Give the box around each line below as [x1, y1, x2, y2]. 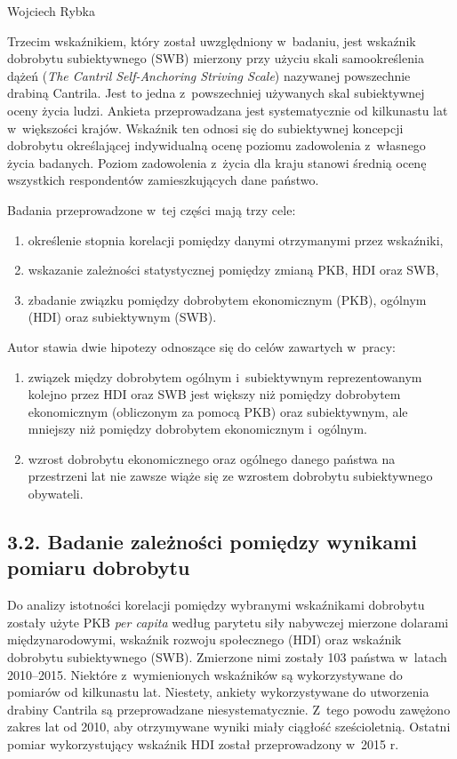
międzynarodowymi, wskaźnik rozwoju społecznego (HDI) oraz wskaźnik [7, 630, 402, 649]
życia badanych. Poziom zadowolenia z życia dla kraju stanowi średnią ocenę [7, 153, 427, 172]
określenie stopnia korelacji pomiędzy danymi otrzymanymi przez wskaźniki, [28, 230, 444, 249]
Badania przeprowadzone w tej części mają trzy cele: [7, 200, 296, 219]
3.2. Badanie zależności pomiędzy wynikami [7, 528, 417, 555]
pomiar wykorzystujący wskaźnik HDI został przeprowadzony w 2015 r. [7, 735, 399, 753]
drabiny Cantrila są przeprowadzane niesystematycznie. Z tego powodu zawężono [7, 699, 451, 718]
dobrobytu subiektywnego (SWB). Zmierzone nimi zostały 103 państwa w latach [7, 648, 447, 667]
